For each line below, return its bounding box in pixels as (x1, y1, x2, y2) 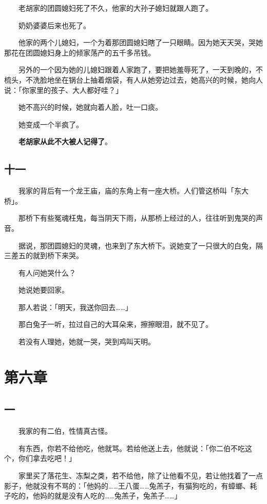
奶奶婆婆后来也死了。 (18, 20, 90, 30)
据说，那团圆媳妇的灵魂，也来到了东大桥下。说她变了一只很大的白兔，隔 (18, 240, 263, 250)
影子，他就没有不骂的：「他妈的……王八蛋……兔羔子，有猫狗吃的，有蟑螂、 (4, 480, 250, 491)
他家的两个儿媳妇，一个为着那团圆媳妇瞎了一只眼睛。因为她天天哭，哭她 (18, 37, 263, 48)
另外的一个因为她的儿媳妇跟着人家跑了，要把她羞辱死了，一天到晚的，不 (18, 64, 263, 75)
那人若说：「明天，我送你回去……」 (18, 301, 132, 312)
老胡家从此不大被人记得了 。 (18, 136, 112, 147)
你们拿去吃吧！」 (18, 453, 76, 463)
